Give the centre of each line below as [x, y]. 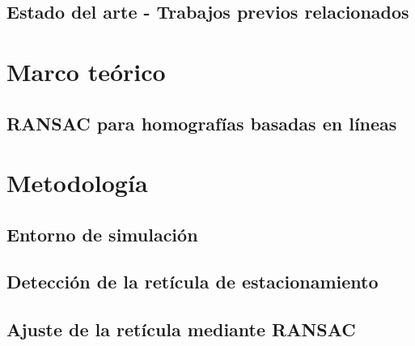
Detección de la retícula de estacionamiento [193, 282]
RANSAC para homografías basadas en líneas [202, 123]
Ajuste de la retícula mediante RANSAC [181, 329]
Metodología [77, 183]
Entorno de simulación [102, 234]
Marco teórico [86, 71]
